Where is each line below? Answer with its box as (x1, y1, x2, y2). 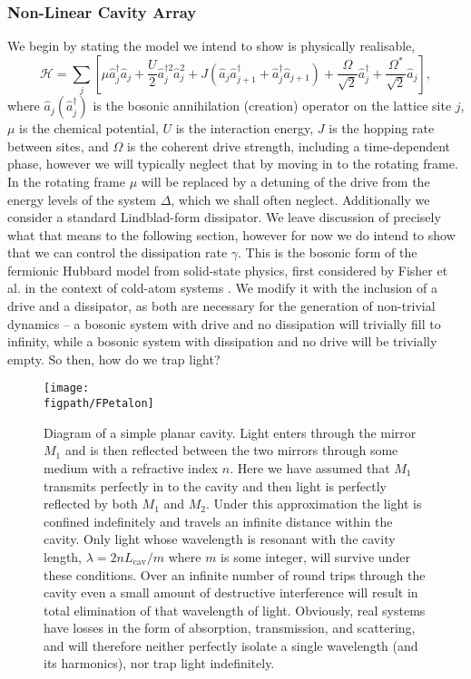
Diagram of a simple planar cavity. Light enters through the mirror (44, 422, 417, 441)
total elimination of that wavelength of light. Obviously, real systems (44, 600, 426, 619)
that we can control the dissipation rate (7, 243, 228, 262)
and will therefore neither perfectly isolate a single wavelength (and (44, 635, 418, 655)
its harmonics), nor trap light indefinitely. (44, 654, 275, 673)
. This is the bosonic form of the (238, 243, 417, 262)
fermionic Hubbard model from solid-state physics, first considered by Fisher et (7, 260, 448, 279)
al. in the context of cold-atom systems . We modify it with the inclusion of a (7, 278, 437, 297)
